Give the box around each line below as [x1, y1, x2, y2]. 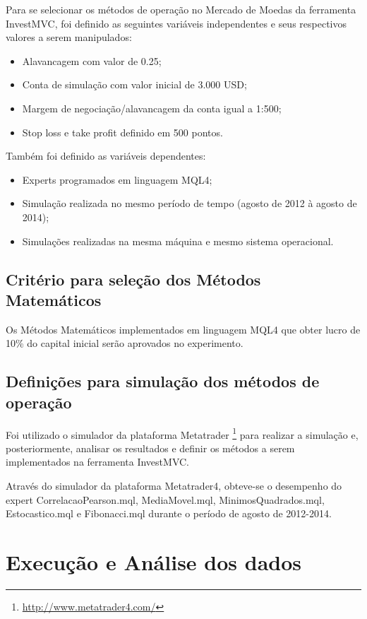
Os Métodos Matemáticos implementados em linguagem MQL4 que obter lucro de [6, 322, 361, 336]
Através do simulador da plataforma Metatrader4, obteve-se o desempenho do [6, 478, 342, 493]
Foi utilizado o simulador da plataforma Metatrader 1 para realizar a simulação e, [6, 425, 359, 442]
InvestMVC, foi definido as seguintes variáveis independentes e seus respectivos [6, 16, 347, 30]
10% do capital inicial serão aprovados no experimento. [6, 336, 243, 350]
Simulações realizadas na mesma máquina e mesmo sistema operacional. [22, 233, 334, 248]
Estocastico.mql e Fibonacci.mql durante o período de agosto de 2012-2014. [6, 506, 332, 521]
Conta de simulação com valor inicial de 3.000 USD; [22, 77, 247, 92]
